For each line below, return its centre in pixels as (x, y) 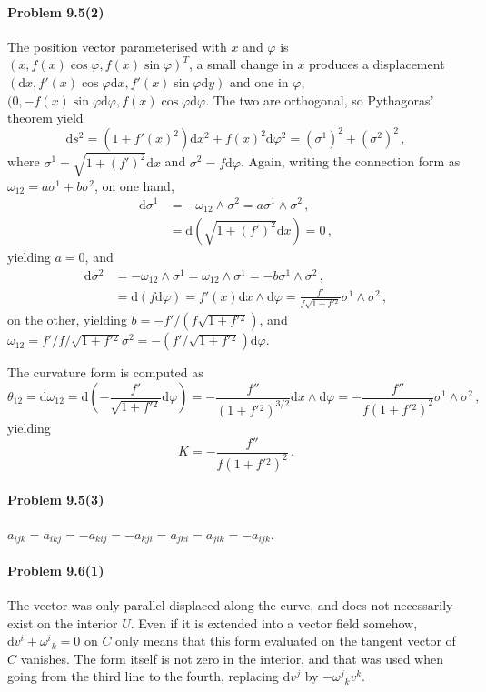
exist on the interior (63, 622)
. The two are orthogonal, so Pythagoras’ (320, 100)
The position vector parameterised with (117, 46)
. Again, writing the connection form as (351, 161)
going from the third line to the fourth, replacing (143, 676)
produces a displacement (377, 64)
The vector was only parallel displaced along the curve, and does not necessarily (230, 604)
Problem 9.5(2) (56, 11)
